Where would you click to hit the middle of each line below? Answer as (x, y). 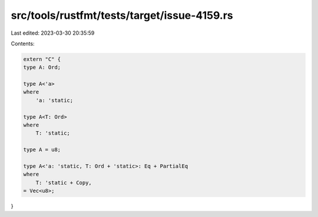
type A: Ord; (42, 67)
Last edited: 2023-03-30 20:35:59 (53, 33)
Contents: (23, 44)
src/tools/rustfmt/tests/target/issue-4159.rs (122, 15)
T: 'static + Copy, (64, 183)
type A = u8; (42, 150)
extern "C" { (42, 59)
